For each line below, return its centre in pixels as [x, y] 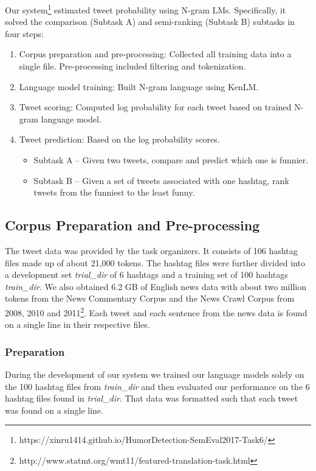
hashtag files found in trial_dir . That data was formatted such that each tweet [152, 398]
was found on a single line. [54, 410]
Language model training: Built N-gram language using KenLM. [139, 86]
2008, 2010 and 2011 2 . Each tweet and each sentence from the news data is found [156, 311]
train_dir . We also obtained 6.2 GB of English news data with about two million [156, 286]
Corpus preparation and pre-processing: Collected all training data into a [155, 54]
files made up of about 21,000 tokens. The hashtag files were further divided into [155, 262]
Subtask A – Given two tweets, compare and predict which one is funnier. [171, 160]
